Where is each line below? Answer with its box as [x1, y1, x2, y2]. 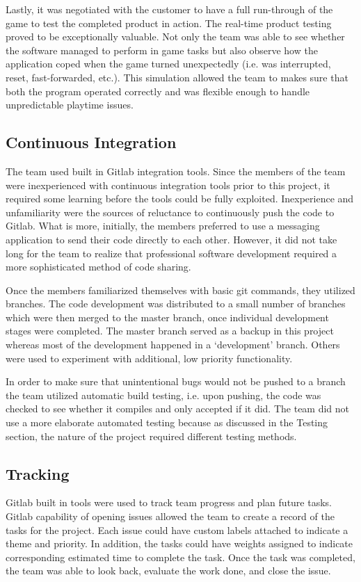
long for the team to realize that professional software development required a [6, 245, 337, 260]
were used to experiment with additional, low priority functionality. [6, 350, 293, 365]
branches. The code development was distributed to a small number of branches [6, 296, 346, 311]
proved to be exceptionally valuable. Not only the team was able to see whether [6, 29, 345, 44]
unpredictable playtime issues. [6, 97, 134, 112]
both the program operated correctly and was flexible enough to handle [6, 83, 310, 98]
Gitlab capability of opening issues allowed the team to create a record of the [6, 509, 335, 524]
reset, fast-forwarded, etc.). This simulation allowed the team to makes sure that [6, 70, 348, 84]
